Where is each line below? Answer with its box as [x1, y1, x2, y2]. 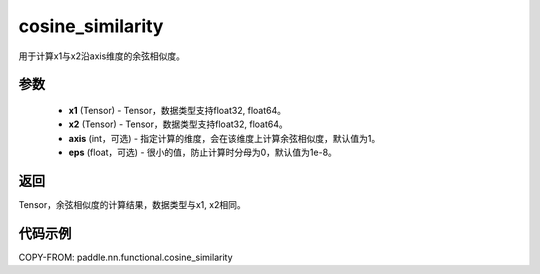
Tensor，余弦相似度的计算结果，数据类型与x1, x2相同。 [18, 199, 246, 211]
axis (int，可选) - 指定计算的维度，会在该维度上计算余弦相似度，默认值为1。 [68, 132, 381, 144]
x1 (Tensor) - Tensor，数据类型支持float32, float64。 [68, 104, 287, 116]
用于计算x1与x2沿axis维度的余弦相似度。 [18, 50, 185, 62]
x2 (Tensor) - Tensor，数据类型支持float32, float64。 [68, 118, 289, 130]
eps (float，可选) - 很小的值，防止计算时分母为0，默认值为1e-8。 [68, 146, 337, 159]
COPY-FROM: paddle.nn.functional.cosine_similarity [18, 251, 234, 263]
